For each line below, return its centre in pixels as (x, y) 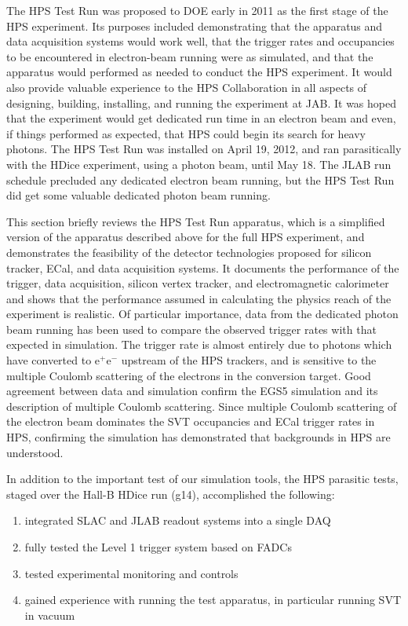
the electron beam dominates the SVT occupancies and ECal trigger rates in (191, 421)
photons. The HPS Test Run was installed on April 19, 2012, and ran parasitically (204, 149)
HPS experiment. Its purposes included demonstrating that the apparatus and (195, 26)
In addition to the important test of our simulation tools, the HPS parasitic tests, (202, 479)
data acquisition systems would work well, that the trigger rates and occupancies (200, 41)
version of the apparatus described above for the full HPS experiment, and (186, 237)
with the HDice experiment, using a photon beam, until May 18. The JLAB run (199, 164)
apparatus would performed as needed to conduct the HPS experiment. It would (199, 72)
